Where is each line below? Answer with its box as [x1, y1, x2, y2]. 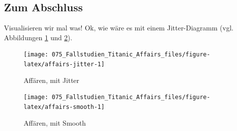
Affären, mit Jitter [24, 75, 80, 85]
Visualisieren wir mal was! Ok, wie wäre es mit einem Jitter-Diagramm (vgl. [4, 23, 234, 33]
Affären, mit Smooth [24, 117, 86, 128]
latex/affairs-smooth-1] [24, 103, 105, 110]
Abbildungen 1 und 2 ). [4, 32, 72, 42]
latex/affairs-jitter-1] [24, 61, 105, 68]
